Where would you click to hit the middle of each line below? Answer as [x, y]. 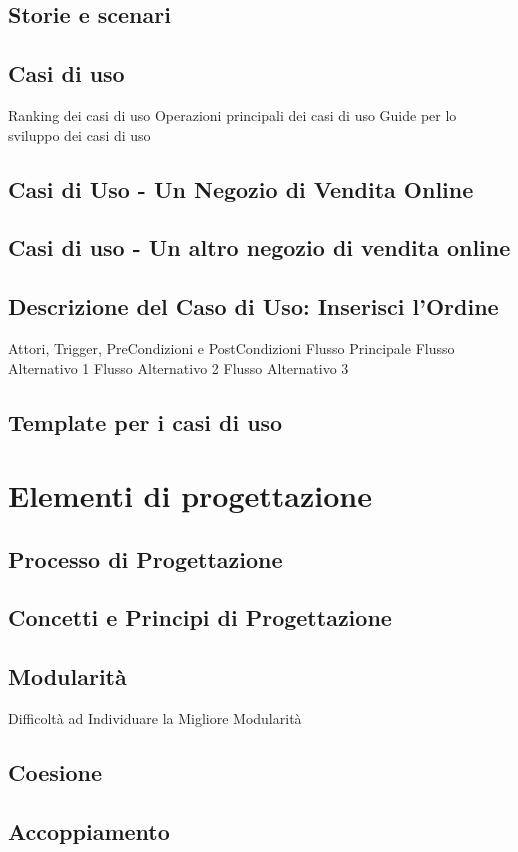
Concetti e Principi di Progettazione [200, 617]
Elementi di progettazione [190, 495]
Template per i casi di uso [145, 421]
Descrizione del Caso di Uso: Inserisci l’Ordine [253, 306]
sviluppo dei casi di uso [79, 134]
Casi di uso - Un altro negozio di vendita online [259, 247]
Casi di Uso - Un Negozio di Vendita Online [241, 188]
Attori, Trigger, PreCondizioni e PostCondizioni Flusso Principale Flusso [231, 347]
